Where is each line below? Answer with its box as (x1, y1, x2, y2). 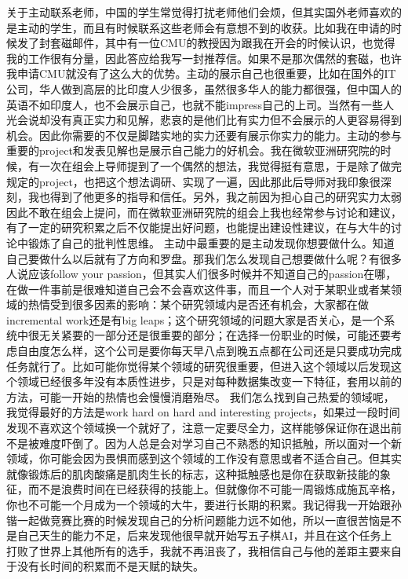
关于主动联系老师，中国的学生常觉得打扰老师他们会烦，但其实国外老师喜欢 (6, 4, 391, 20)
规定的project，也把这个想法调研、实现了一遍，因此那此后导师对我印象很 (6, 173, 381, 189)
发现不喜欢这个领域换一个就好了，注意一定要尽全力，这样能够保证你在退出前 (6, 420, 402, 436)
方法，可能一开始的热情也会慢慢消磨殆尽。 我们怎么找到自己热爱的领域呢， (6, 388, 395, 405)
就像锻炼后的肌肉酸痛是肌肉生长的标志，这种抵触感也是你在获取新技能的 (6, 465, 380, 482)
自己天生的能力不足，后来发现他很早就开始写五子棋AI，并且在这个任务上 (16, 527, 392, 544)
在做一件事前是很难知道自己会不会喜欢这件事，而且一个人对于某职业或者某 (6, 280, 391, 297)
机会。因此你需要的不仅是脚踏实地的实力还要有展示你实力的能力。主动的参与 (6, 126, 402, 143)
